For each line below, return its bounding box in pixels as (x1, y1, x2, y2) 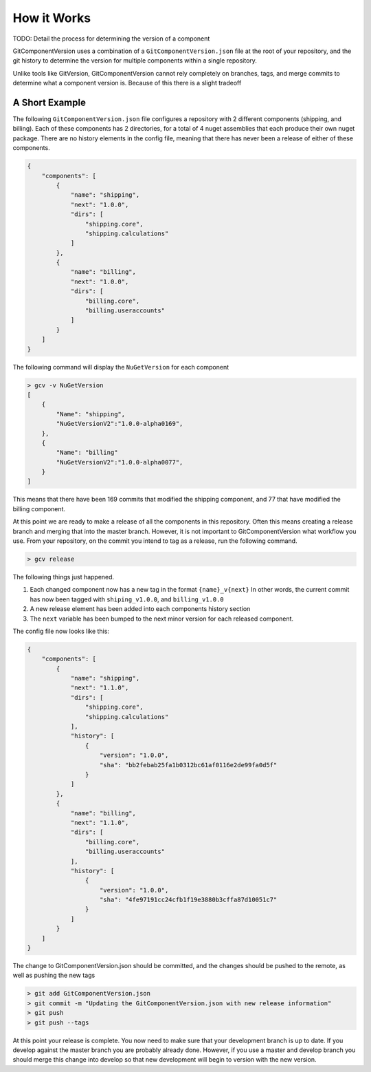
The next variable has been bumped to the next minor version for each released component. (30, 614, 294, 623)
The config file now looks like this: (12, 627, 110, 635)
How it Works (12, 10, 91, 25)
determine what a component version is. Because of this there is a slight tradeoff (12, 79, 242, 87)
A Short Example (12, 96, 86, 108)
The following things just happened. (12, 572, 115, 581)
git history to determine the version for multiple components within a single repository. (12, 56, 258, 65)
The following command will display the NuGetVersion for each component (12, 363, 229, 371)
